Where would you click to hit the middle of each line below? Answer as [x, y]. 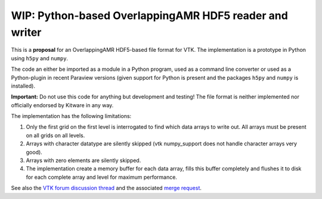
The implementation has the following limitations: [71, 116]
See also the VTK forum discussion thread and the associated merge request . [106, 188]
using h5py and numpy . [40, 58]
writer [26, 32]
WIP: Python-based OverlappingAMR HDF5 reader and [150, 15]
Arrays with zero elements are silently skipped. [83, 160]
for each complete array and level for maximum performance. [101, 177]
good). [34, 152]
